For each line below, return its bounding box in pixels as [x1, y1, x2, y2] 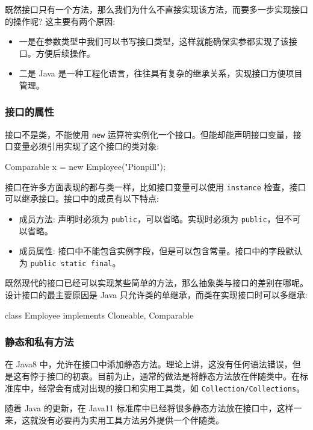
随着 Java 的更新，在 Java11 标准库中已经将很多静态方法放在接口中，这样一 [5, 402, 302, 414]
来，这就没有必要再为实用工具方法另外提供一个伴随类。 [5, 413, 224, 426]
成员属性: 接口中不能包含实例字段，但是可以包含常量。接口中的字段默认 [19, 245, 303, 257]
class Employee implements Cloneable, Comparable [5, 308, 194, 321]
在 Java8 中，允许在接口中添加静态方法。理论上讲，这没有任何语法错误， [5, 358, 293, 370]
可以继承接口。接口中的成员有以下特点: [5, 192, 159, 205]
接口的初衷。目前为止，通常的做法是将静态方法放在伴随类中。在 [46, 369, 300, 382]
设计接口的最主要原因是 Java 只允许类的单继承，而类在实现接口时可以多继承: [5, 288, 308, 301]
